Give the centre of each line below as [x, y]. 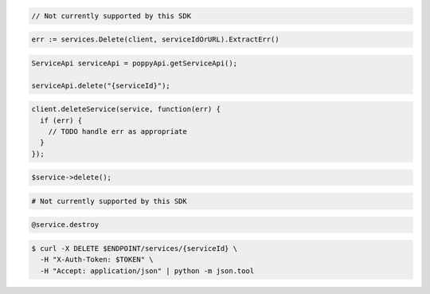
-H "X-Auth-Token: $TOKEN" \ [97, 260]
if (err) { [61, 120]
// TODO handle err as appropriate [117, 131]
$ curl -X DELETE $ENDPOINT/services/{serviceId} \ [135, 248]
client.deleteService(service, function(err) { [126, 109]
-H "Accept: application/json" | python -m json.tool [147, 270]
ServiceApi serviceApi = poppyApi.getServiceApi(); [135, 63]
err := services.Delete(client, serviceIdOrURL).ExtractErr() [155, 39]
